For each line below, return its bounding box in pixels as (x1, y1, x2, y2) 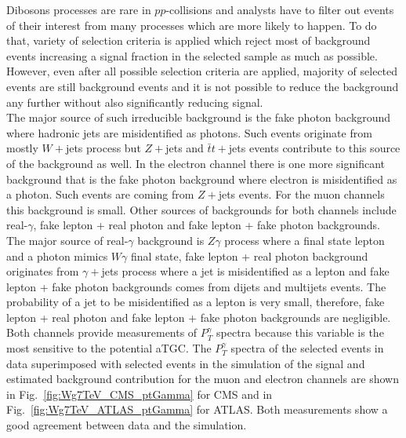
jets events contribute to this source (228, 140, 401, 156)
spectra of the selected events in (230, 340, 384, 356)
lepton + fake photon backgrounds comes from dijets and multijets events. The (6, 278, 386, 294)
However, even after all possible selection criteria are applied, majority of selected (6, 63, 398, 79)
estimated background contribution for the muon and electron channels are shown (6, 370, 399, 387)
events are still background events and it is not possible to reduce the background (6, 78, 399, 94)
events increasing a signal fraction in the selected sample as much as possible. (6, 47, 378, 64)
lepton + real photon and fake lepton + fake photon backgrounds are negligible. (6, 308, 391, 325)
